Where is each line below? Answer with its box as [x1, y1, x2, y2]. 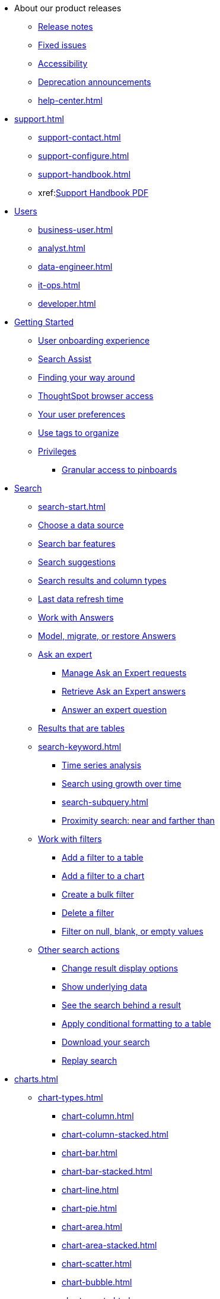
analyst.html [38, 243, 85, 253]
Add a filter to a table [62, 852, 144, 862]
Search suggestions [38, 557, 116, 567]
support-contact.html [38, 132, 121, 142]
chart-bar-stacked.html [62, 1166, 152, 1176]
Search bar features [38, 538, 116, 549]
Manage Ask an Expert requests [62, 668, 187, 678]
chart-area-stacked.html [62, 1240, 157, 1250]
